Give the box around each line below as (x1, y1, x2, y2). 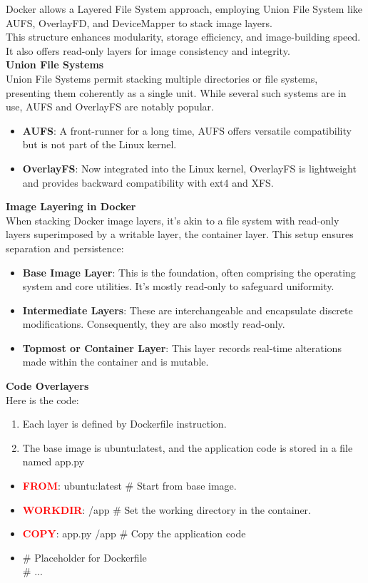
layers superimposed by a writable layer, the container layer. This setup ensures (6, 227, 354, 242)
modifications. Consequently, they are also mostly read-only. (22, 316, 285, 331)
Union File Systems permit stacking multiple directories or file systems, (6, 71, 318, 86)
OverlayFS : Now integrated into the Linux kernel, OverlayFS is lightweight (22, 160, 357, 175)
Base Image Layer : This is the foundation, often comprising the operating (22, 264, 356, 279)
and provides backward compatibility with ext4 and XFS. (22, 175, 274, 190)
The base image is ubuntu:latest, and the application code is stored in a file (22, 440, 353, 455)
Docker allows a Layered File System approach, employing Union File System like (6, 1, 363, 16)
